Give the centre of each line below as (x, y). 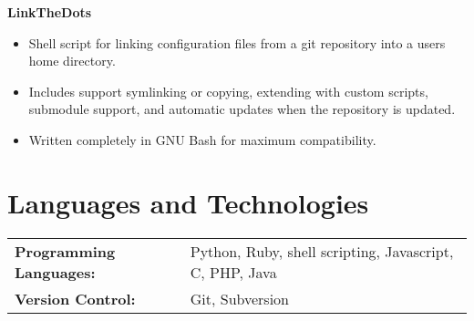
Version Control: (75, 298)
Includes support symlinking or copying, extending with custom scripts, (228, 91)
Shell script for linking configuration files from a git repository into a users (237, 42)
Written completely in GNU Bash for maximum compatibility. (202, 139)
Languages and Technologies (188, 202)
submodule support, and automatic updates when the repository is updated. (242, 109)
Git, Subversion (240, 298)
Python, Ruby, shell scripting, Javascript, (322, 251)
